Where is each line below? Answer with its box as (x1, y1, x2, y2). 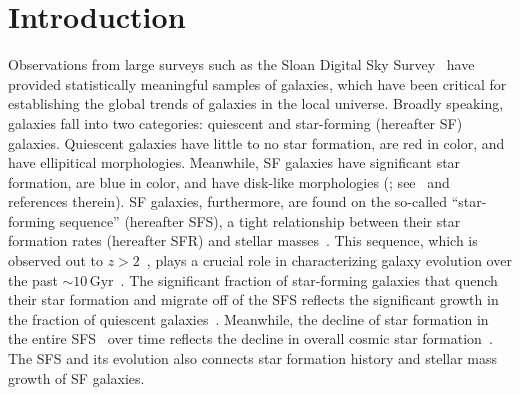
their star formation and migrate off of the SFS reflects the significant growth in (8, 289, 499, 310)
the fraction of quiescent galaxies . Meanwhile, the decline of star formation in (8, 308, 489, 329)
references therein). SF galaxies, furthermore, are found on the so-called (8, 191, 447, 212)
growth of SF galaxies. (8, 367, 145, 388)
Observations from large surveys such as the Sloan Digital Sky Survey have (8, 54, 475, 75)
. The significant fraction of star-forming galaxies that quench (120, 269, 498, 290)
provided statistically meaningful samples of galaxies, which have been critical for (8, 73, 507, 94)
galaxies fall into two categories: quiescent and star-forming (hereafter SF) (8, 112, 463, 133)
